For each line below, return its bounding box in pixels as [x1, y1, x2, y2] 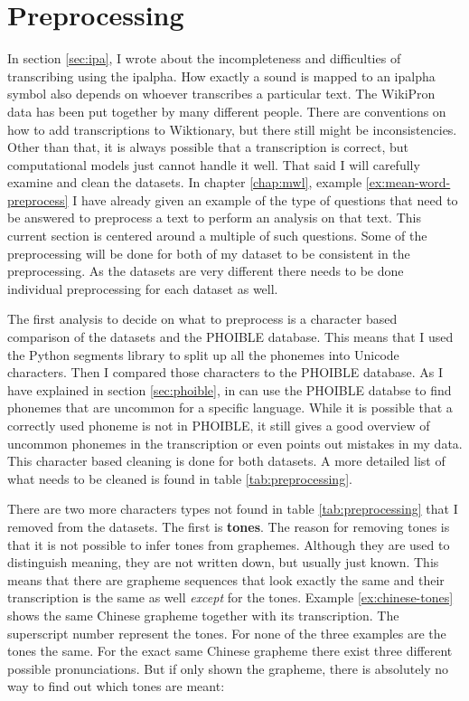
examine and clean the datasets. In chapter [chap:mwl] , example [7, 173, 362, 192]
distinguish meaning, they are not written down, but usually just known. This [7, 553, 439, 572]
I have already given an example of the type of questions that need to [72, 190, 458, 209]
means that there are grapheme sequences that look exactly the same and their [7, 570, 445, 589]
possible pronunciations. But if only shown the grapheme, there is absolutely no [7, 658, 449, 677]
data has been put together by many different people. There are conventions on [7, 101, 446, 120]
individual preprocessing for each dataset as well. [7, 279, 278, 298]
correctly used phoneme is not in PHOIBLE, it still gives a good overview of [7, 416, 430, 434]
